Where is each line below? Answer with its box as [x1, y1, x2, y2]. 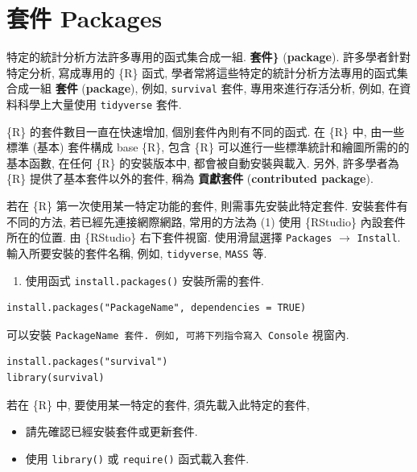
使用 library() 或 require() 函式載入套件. [25, 449, 250, 466]
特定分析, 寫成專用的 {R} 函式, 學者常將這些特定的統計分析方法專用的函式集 [6, 64, 408, 81]
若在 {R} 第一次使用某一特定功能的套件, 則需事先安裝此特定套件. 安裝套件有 [6, 197, 408, 213]
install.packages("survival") [6, 356, 168, 368]
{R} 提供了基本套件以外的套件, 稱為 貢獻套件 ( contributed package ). [6, 170, 374, 187]
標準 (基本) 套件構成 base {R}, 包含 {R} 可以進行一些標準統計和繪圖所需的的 [6, 139, 410, 155]
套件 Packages [6, 2, 163, 35]
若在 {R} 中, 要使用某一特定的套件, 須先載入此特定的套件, [6, 395, 310, 412]
